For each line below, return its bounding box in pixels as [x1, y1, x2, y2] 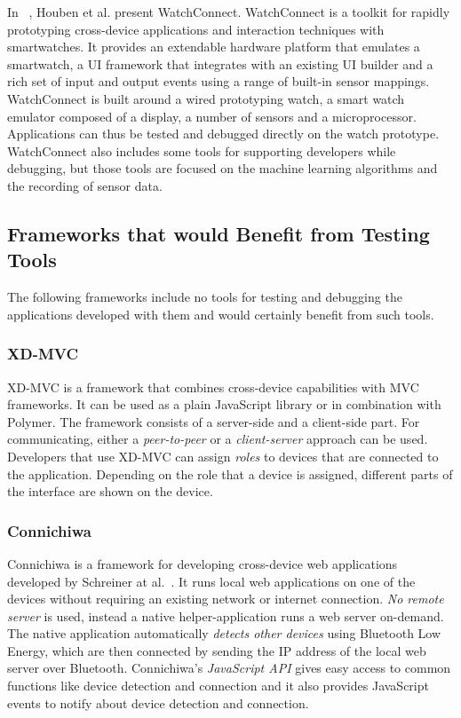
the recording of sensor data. [7, 176, 163, 194]
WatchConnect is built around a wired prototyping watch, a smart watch [7, 89, 405, 107]
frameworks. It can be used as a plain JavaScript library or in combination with [7, 395, 441, 414]
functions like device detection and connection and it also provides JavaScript [7, 676, 429, 695]
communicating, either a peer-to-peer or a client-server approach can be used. [7, 430, 428, 448]
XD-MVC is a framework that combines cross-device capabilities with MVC [7, 377, 419, 396]
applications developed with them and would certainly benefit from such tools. [7, 304, 434, 323]
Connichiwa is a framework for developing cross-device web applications [7, 554, 398, 572]
